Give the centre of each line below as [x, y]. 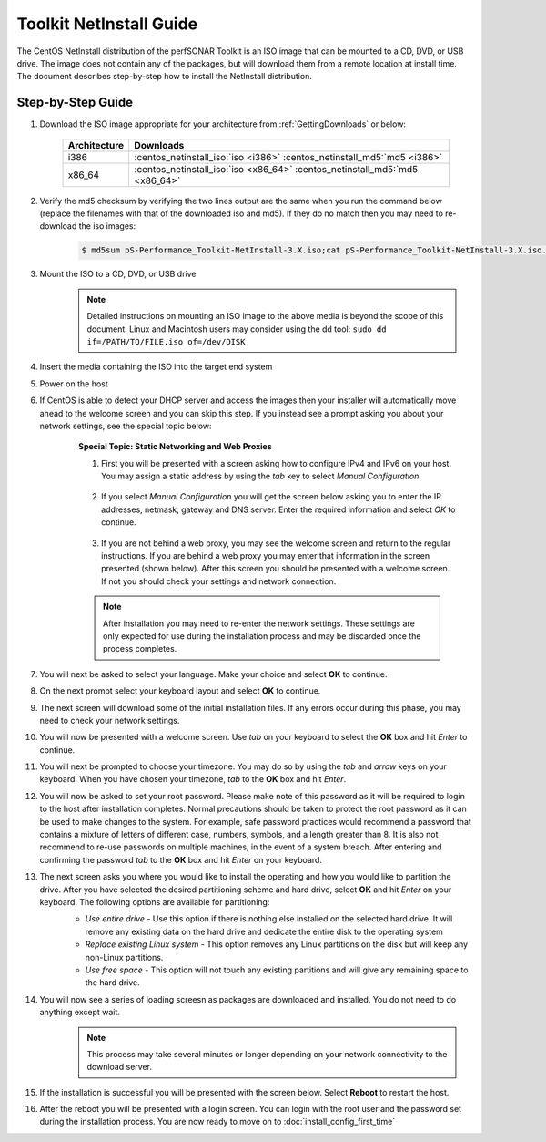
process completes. [140, 649]
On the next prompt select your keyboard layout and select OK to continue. [180, 691]
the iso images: [107, 226]
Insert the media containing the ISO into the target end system [156, 367]
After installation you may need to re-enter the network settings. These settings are [259, 623]
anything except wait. [80, 1013]
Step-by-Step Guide [75, 103]
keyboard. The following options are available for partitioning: [155, 902]
